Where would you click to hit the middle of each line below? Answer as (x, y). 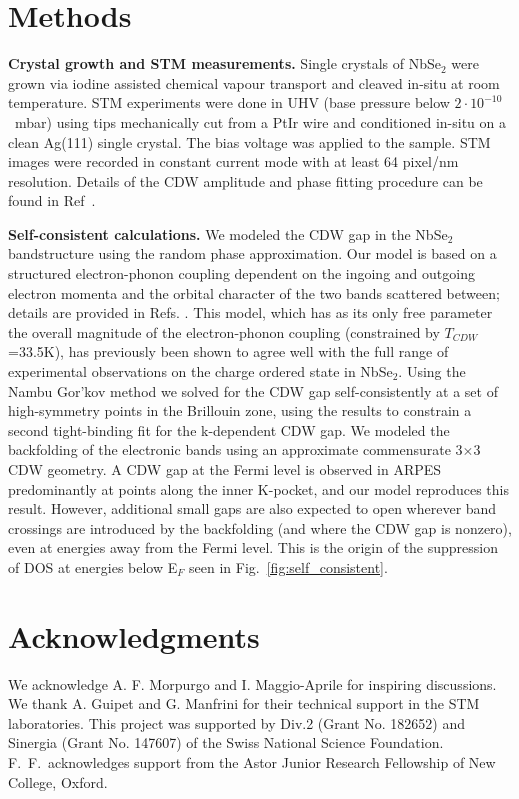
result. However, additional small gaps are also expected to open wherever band (252, 508)
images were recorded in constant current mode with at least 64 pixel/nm (233, 161)
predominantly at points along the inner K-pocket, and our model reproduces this (258, 488)
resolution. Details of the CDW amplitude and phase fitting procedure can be (245, 180)
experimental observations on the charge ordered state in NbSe (200, 371)
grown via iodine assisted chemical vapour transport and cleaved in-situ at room (254, 82)
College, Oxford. (58, 781)
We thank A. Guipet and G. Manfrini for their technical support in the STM (244, 703)
